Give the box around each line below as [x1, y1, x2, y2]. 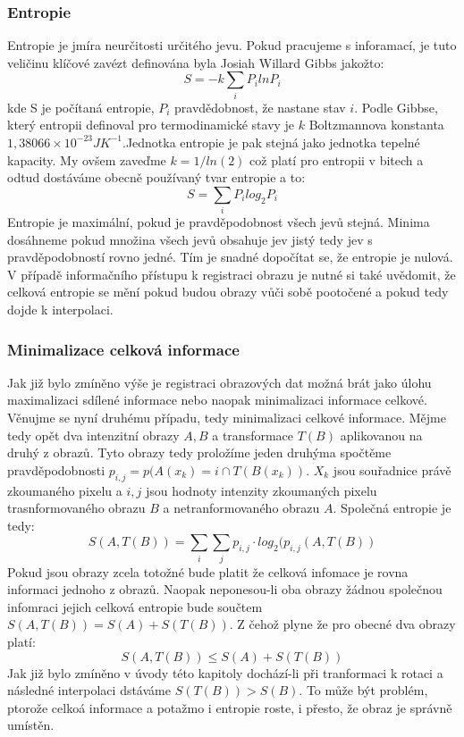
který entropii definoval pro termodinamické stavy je [7, 115, 295, 134]
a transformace [212, 425, 294, 444]
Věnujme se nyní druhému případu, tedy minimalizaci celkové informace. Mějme [7, 408, 446, 426]
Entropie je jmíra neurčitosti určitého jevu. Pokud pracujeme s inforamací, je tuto [7, 36, 457, 54]
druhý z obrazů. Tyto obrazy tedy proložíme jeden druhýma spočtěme [7, 443, 392, 462]
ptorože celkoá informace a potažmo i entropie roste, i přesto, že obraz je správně [7, 698, 452, 716]
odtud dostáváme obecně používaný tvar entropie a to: [7, 168, 306, 187]
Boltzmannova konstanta [308, 115, 444, 134]
